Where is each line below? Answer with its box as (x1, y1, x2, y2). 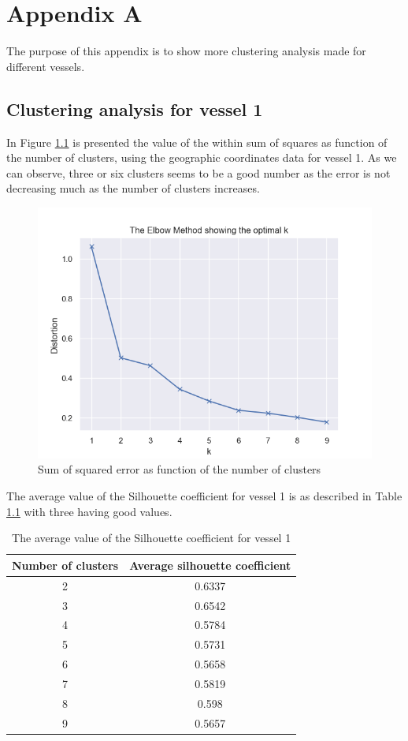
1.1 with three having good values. (6, 503, 172, 519)
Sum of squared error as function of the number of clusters (38, 461, 321, 477)
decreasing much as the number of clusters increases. (6, 180, 260, 196)
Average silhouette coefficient (129, 556, 291, 573)
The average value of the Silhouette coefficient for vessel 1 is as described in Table (6, 488, 402, 504)
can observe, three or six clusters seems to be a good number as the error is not (6, 164, 391, 181)
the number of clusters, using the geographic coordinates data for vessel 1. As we (6, 149, 397, 166)
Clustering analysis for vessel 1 (6, 96, 263, 121)
